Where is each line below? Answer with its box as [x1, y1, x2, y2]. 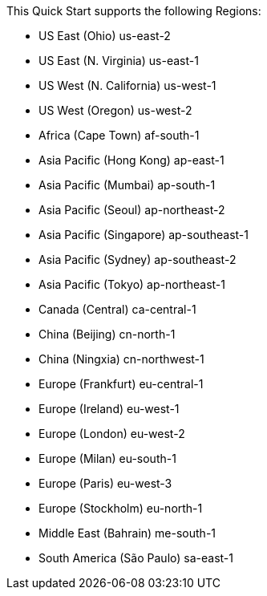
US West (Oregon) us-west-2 [38, 103, 192, 117]
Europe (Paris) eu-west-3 [38, 476, 172, 490]
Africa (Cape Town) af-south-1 [38, 128, 200, 142]
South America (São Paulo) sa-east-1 [38, 551, 233, 565]
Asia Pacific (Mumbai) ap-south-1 [38, 178, 216, 192]
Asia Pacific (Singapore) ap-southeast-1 [38, 228, 249, 241]
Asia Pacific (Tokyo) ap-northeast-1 [38, 278, 225, 291]
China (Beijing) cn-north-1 [38, 327, 176, 341]
